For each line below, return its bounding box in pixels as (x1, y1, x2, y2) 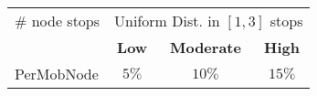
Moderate (169, 37, 241, 58)
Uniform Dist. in (114, 10, 220, 31)
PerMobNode (15, 63, 99, 84)
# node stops (15, 10, 100, 31)
